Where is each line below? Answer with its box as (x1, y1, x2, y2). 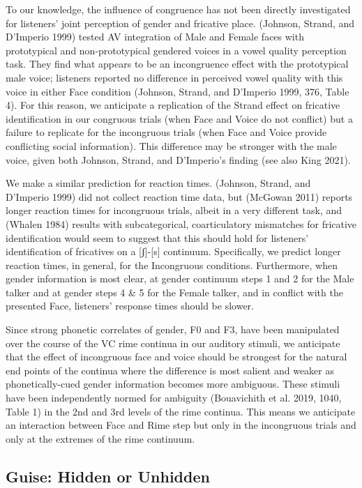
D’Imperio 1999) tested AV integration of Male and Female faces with (6, 29, 304, 44)
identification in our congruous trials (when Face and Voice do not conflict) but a (6, 111, 353, 125)
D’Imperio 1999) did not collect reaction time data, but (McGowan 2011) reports (6, 189, 353, 204)
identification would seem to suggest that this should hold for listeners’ (6, 230, 309, 245)
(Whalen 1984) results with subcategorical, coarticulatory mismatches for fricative (6, 216, 357, 231)
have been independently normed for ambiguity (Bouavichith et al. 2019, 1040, (6, 390, 342, 405)
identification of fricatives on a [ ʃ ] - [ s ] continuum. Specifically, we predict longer (6, 244, 341, 259)
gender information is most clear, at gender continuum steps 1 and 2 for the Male (6, 271, 354, 286)
